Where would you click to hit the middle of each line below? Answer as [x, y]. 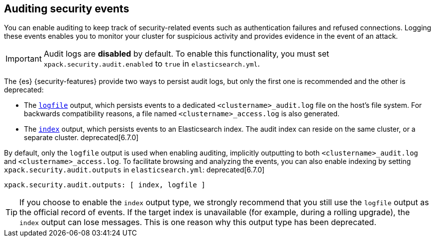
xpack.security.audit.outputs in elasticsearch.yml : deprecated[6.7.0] [134, 170]
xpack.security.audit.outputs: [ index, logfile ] [105, 185]
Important [24, 59]
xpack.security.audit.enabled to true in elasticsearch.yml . [152, 64]
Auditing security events [67, 9]
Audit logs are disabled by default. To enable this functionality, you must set [186, 54]
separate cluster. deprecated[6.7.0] [81, 138]
